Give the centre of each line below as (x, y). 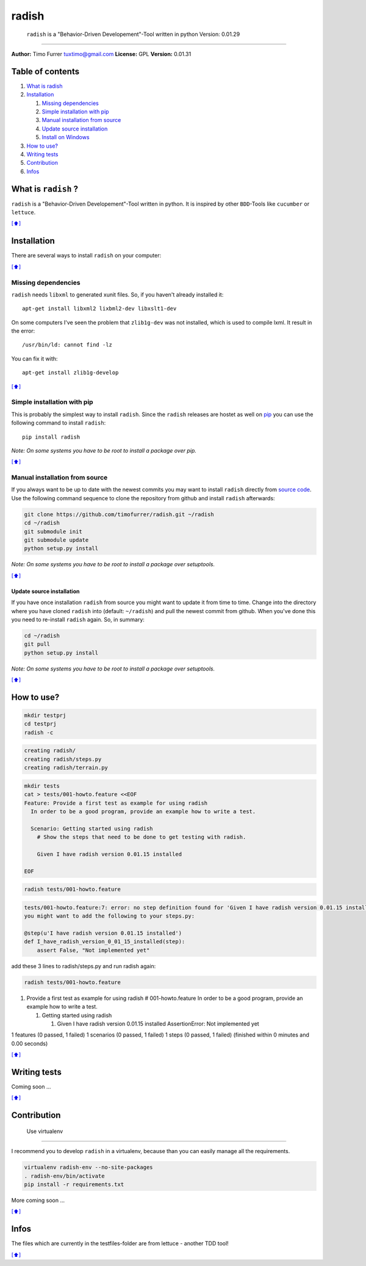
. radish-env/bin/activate (64, 1176)
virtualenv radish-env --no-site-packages (88, 1167)
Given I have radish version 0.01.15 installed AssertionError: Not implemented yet (158, 1023)
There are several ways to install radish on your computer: (86, 256)
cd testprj (40, 724)
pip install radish (51, 437)
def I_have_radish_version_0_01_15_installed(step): (105, 942)
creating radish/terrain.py (66, 768)
